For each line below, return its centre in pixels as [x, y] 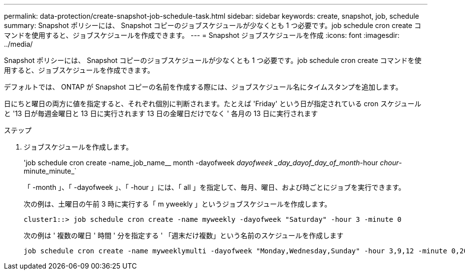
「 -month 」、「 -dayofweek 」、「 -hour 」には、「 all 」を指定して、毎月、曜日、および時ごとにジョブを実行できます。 [215, 187]
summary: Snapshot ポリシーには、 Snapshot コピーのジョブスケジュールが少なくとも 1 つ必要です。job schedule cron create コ [213, 25]
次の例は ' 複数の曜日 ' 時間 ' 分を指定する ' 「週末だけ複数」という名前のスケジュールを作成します [184, 235]
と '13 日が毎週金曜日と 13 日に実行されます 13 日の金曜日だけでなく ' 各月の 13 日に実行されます [161, 113]
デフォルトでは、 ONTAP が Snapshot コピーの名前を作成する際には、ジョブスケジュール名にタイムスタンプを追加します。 [203, 87]
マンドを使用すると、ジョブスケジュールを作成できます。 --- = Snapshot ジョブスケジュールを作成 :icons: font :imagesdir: [202, 35]
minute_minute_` [50, 171]
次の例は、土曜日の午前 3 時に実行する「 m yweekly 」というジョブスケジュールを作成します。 [178, 204]
